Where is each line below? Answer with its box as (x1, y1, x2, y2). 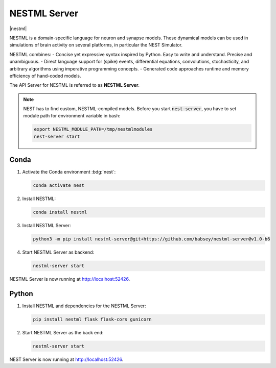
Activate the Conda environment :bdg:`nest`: (22, 169, 116, 175)
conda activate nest (33, 183, 84, 188)
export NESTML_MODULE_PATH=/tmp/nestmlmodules (34, 127, 153, 132)
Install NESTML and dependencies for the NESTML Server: (22, 303, 146, 309)
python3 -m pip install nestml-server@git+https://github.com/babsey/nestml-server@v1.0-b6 (33, 236, 270, 242)
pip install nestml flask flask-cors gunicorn (33, 316, 152, 323)
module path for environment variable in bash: (23, 113, 121, 119)
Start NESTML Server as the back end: (22, 330, 104, 336)
